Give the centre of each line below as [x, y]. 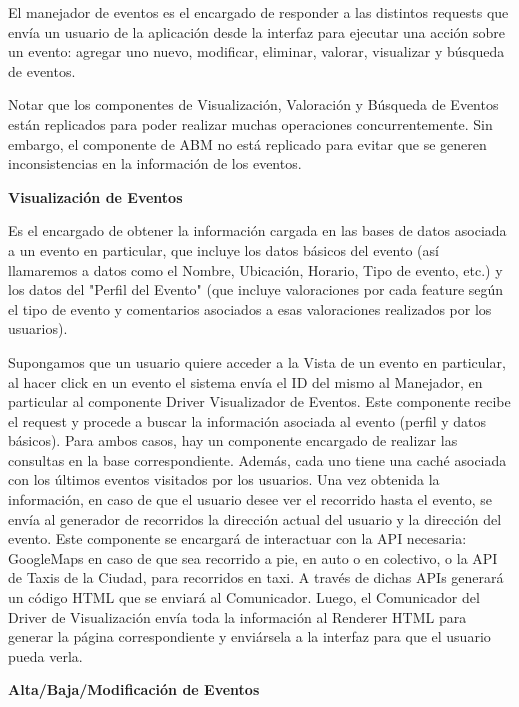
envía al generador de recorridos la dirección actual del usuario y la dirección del [255, 518]
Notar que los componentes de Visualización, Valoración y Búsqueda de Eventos [253, 104]
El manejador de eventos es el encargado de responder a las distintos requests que [258, 12]
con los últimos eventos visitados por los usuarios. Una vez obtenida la [224, 479]
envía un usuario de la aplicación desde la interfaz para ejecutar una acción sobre [257, 31]
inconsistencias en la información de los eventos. [155, 163]
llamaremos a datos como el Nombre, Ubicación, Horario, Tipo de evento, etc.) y [255, 269]
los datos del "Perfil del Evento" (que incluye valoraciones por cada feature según [256, 289]
